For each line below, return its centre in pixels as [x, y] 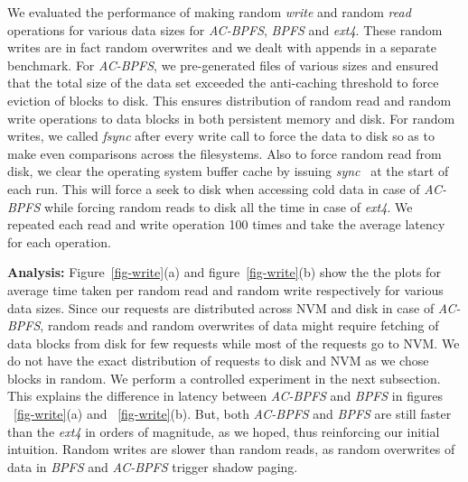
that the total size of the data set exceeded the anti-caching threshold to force [223, 83]
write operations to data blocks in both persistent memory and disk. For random [231, 118]
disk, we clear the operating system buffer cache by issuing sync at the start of [228, 171]
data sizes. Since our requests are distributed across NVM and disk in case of [221, 307]
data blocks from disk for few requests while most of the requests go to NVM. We [234, 343]
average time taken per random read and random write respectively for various [225, 289]
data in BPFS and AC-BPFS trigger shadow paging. [153, 466]
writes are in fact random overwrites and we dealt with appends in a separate [222, 47]
